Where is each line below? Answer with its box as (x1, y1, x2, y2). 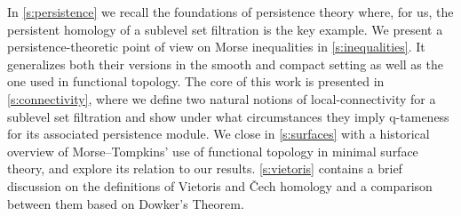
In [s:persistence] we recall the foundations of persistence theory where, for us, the (7, 3, 454, 20)
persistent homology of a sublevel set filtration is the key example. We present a (7, 20, 443, 38)
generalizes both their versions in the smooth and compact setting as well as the (7, 54, 443, 73)
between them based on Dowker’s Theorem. (7, 194, 244, 212)
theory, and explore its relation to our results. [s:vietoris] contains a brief (7, 159, 402, 178)
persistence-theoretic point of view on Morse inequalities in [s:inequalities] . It (7, 37, 425, 56)
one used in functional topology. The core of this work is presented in (7, 72, 385, 91)
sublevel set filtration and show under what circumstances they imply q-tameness (7, 107, 449, 125)
